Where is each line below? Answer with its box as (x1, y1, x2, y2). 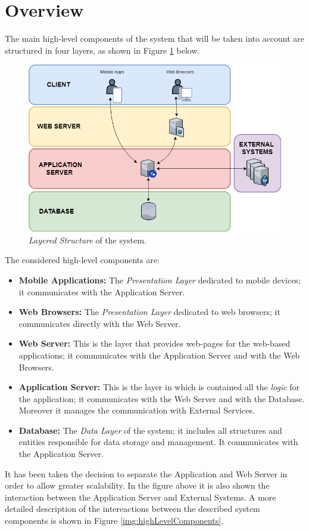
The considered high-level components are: (5, 254, 160, 266)
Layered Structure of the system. (29, 233, 147, 246)
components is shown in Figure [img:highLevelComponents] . (5, 514, 224, 527)
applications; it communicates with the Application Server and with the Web (18, 348, 300, 361)
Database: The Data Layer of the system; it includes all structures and (18, 424, 282, 436)
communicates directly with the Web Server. (18, 317, 181, 329)
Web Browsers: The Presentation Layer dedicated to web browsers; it (18, 305, 280, 318)
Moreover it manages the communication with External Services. (18, 404, 255, 416)
